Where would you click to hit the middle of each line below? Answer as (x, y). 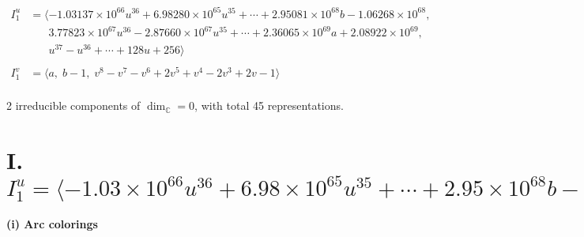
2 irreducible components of (73, 105)
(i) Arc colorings (52, 224)
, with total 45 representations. (269, 105)
